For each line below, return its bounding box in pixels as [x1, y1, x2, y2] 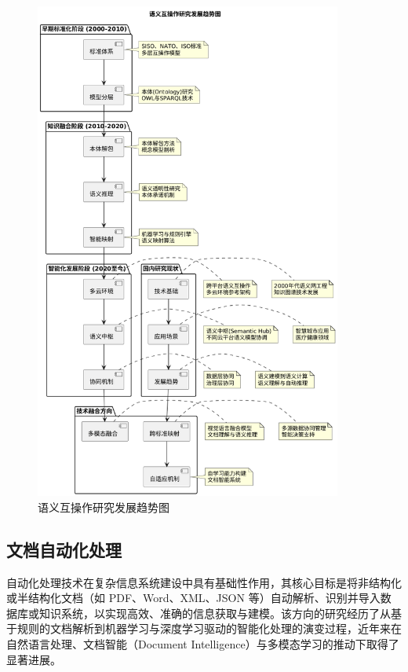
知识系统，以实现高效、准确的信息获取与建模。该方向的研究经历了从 [38, 604, 391, 621]
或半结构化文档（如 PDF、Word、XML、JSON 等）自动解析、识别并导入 [6, 589, 381, 606]
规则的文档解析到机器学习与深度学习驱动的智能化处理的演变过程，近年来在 [16, 620, 402, 637]
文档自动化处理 [6, 537, 122, 561]
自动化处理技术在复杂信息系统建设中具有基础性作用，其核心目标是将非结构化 [6, 574, 402, 590]
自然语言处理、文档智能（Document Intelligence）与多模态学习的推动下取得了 [6, 635, 399, 652]
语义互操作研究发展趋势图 [38, 498, 169, 515]
